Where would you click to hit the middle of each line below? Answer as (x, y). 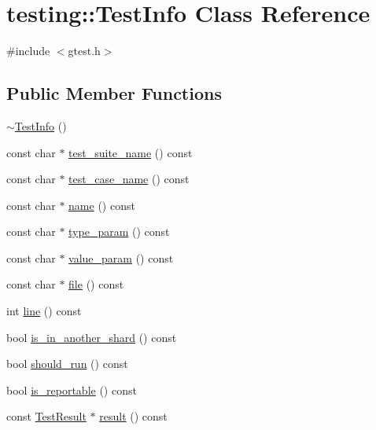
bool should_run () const (67, 364)
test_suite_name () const (131, 152)
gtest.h (84, 51)
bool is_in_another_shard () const (92, 337)
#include (28, 51)
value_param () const (121, 257)
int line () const (44, 311)
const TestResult (46, 416)
